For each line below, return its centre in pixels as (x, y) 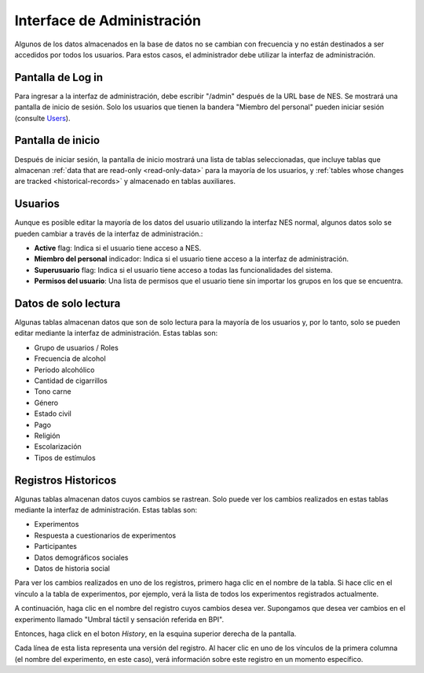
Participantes (56, 546)
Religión (47, 436)
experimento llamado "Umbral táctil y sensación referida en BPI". (119, 619)
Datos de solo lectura (68, 303)
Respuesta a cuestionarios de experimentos (105, 535)
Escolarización (58, 447)
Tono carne (53, 392)
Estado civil (53, 414)
